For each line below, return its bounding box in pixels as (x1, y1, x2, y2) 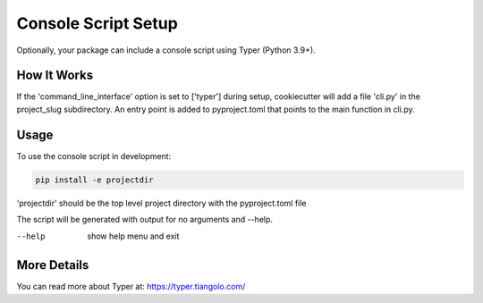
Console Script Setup (16, 13, 178, 33)
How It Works (16, 68, 94, 83)
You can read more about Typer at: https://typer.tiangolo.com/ (16, 282, 246, 292)
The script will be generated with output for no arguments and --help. (16, 215, 273, 225)
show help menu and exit (87, 231, 180, 241)
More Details (16, 257, 89, 273)
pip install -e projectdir (35, 174, 154, 185)
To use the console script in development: (16, 150, 172, 161)
